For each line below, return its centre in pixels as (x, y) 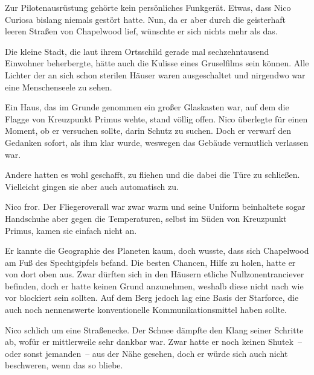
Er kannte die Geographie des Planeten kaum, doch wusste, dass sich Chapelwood (157, 251)
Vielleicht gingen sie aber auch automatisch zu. (92, 186)
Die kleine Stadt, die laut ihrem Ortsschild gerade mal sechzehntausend (137, 51)
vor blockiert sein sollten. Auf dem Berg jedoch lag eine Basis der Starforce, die (152, 298)
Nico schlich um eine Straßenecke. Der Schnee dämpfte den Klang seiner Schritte (154, 329)
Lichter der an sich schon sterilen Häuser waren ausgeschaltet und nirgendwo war (155, 74)
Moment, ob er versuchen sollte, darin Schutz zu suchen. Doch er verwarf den (148, 131)
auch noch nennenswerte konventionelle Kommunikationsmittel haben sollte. (146, 310)
